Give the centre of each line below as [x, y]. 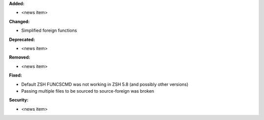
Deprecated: [22, 40]
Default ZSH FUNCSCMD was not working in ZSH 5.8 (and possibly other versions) [105, 84]
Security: [19, 100]
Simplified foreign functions [49, 30]
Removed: [20, 57]
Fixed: [15, 75]
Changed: [19, 21]
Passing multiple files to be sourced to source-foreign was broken [88, 91]
